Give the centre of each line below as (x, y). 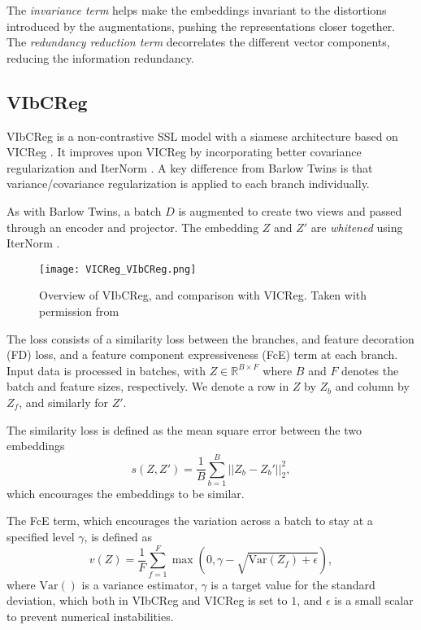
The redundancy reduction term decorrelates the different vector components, (198, 42)
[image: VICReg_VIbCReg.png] (118, 269)
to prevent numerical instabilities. (90, 616)
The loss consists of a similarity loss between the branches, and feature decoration (210, 338)
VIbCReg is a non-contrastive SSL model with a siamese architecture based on (202, 136)
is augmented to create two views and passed (290, 210)
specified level (41, 537)
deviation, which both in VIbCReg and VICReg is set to (147, 600)
